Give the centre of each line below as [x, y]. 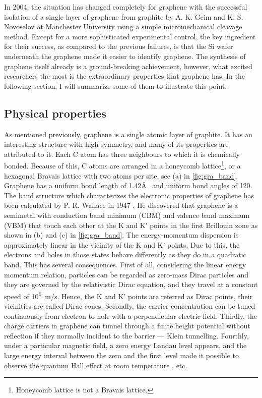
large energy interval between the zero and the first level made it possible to [121, 355]
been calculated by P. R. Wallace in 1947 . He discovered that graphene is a [121, 205]
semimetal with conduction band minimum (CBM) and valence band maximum [127, 215]
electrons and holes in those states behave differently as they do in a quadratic [125, 254]
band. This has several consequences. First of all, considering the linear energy [125, 264]
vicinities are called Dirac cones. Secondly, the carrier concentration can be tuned [130, 305]
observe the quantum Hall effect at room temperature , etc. [96, 365]
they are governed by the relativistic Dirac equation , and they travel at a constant [131, 284]
